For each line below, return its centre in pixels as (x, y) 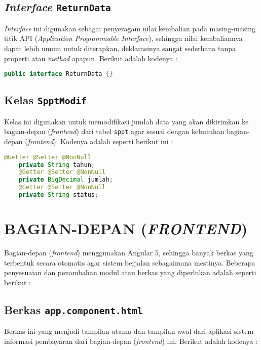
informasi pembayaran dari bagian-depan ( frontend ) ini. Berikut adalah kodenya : (131, 341)
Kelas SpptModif (45, 100)
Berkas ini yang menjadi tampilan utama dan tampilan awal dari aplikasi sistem (129, 331)
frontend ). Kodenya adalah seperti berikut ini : (100, 141)
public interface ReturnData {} (59, 74)
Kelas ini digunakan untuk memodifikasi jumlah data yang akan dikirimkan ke (126, 121)
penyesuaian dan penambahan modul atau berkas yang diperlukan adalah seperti (130, 272)
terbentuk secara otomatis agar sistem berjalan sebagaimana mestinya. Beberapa (130, 262)
